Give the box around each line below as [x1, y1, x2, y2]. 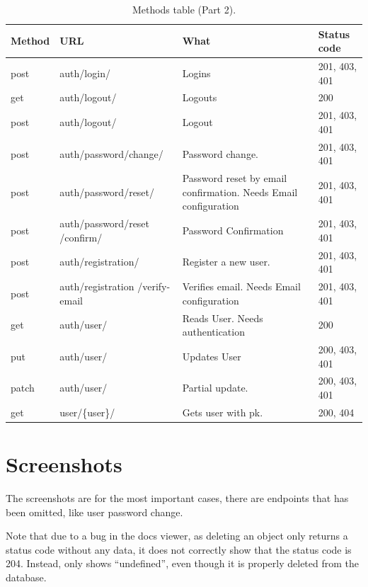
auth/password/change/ [59, 146, 163, 161]
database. [6, 570, 47, 585]
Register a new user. [182, 254, 270, 269]
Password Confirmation [182, 223, 284, 238]
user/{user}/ [59, 404, 115, 419]
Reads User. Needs [182, 310, 263, 325]
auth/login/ [59, 65, 110, 80]
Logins [182, 65, 211, 80]
